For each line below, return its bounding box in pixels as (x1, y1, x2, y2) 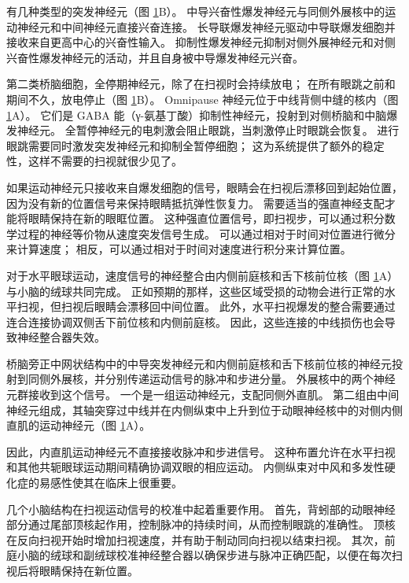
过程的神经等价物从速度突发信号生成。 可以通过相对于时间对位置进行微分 (17, 225, 396, 242)
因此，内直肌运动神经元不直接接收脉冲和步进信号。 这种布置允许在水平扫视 (6, 443, 396, 459)
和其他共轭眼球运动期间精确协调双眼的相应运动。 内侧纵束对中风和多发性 (6, 459, 385, 475)
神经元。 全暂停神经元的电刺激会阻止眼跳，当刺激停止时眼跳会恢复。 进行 (17, 122, 400, 138)
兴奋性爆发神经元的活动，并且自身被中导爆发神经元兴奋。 (6, 49, 304, 65)
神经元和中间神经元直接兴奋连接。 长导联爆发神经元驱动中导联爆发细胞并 (17, 18, 396, 35)
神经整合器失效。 (17, 329, 105, 345)
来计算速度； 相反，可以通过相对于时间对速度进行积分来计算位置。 (6, 241, 352, 257)
